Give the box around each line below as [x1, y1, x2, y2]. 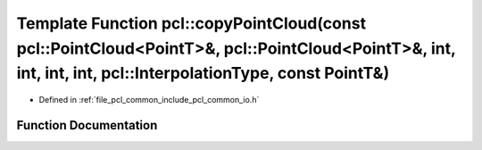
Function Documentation [16, 117, 158, 133]
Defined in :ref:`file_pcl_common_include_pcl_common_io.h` [38, 95, 260, 105]
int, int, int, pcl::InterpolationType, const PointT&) [16, 63, 390, 84]
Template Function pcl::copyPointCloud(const [16, 13, 366, 33]
